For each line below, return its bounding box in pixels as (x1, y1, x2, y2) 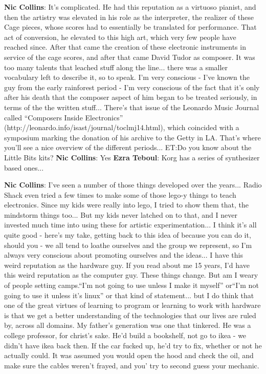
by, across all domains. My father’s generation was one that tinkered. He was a (4, 320, 251, 330)
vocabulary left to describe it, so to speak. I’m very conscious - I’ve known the (4, 72, 250, 82)
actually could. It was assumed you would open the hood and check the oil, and (4, 350, 254, 361)
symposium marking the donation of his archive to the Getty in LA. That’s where (4, 132, 261, 142)
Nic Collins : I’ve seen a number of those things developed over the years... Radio (4, 179, 262, 190)
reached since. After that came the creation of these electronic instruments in (4, 41, 246, 52)
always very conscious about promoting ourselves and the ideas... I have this (4, 250, 243, 260)
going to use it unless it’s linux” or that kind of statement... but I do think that (4, 289, 254, 300)
